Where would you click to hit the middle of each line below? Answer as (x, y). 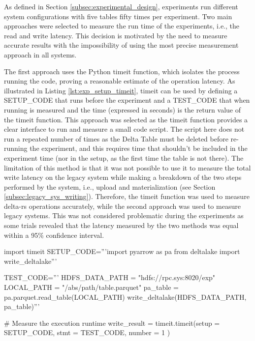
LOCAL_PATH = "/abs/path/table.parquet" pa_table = (91, 287)
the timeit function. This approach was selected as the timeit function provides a (126, 119)
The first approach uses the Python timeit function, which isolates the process (122, 71)
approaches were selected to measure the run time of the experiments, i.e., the (122, 26)
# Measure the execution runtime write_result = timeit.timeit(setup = (112, 323)
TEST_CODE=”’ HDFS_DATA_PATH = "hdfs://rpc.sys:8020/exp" (110, 277)
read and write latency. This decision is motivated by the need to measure (116, 35)
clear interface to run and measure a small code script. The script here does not (124, 129)
